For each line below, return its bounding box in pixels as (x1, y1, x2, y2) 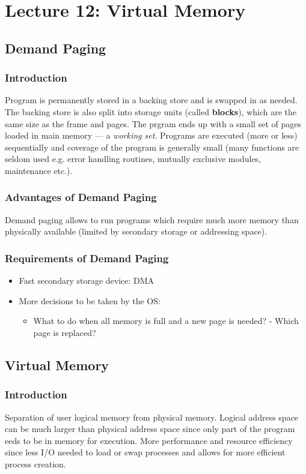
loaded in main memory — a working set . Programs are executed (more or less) (5, 129, 298, 142)
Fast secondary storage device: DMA (19, 274, 155, 287)
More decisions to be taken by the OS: (19, 294, 161, 307)
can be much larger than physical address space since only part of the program (5, 422, 295, 435)
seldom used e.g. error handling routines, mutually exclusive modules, (5, 152, 262, 165)
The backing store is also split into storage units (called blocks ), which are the (5, 105, 297, 118)
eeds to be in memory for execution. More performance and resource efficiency (5, 434, 293, 446)
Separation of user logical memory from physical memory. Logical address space (5, 410, 299, 423)
